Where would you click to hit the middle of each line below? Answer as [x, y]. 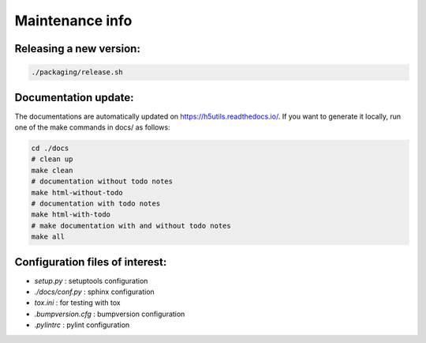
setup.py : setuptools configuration [91, 281]
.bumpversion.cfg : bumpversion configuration [110, 314]
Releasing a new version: [78, 49]
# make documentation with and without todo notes [131, 226]
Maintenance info [73, 21]
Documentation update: [74, 98]
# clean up [52, 159]
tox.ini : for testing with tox [78, 303]
